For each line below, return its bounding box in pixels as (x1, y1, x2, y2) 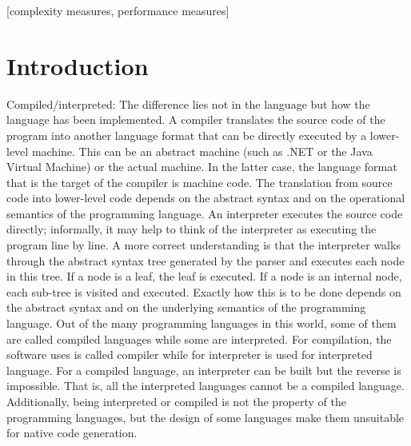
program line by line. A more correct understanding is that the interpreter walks (6, 237, 401, 253)
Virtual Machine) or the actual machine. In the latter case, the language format (6, 158, 397, 175)
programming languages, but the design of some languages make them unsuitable (6, 408, 405, 425)
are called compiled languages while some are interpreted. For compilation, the (6, 330, 392, 347)
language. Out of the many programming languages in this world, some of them (6, 315, 397, 332)
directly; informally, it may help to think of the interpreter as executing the (6, 221, 377, 237)
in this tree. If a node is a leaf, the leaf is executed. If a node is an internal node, (6, 268, 402, 285)
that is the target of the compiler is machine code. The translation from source (6, 173, 393, 190)
